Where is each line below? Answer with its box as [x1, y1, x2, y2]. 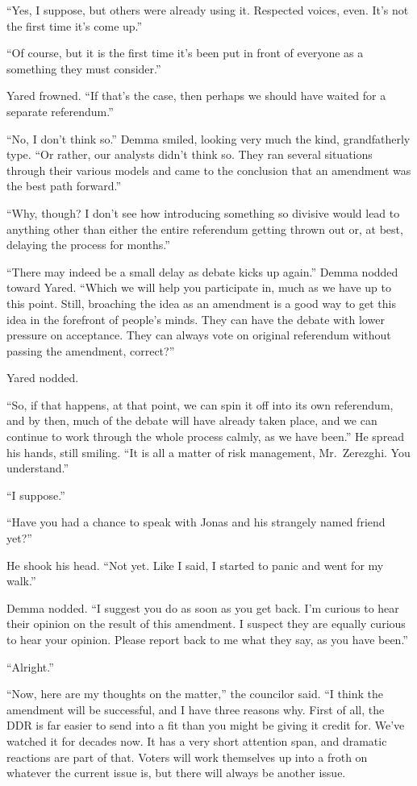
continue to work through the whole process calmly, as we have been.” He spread [6, 428, 405, 445]
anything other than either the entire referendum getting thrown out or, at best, [6, 220, 403, 237]
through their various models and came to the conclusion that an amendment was [6, 161, 411, 178]
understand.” [6, 460, 69, 476]
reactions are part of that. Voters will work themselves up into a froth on [6, 748, 368, 765]
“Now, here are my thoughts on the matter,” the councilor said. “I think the [6, 685, 383, 702]
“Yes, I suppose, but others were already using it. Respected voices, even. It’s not [6, 2, 409, 18]
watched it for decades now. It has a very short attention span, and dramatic [6, 732, 387, 749]
